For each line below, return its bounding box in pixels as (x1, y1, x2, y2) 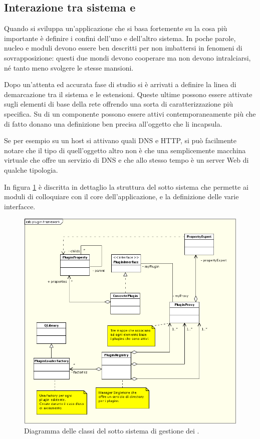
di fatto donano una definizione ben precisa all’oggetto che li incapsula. (4, 118, 222, 129)
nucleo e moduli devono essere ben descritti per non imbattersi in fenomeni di (4, 43, 242, 53)
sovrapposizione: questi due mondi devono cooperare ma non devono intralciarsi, (4, 52, 251, 63)
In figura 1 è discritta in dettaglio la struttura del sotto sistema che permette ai (4, 181, 248, 192)
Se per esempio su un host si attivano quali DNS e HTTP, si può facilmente (4, 135, 236, 146)
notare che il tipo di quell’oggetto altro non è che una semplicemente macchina (4, 145, 246, 155)
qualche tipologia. (4, 164, 58, 175)
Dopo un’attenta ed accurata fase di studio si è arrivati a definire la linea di (4, 79, 236, 90)
